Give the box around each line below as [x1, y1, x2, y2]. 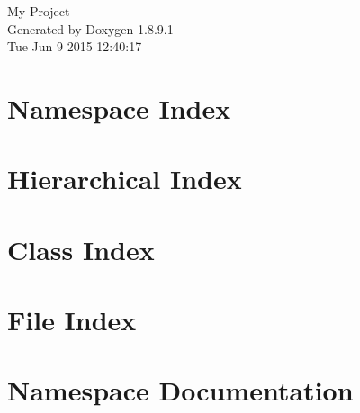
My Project [7, 2, 70, 20]
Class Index [7, 230, 155, 267]
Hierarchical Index [7, 160, 242, 197]
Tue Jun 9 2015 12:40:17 [7, 37, 142, 56]
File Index [7, 301, 137, 338]
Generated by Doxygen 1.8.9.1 [7, 19, 174, 38]
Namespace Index [7, 89, 231, 126]
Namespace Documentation [7, 372, 354, 409]
